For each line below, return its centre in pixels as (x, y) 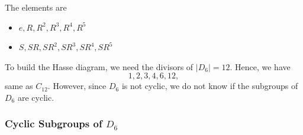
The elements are (36, 7)
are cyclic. (36, 97)
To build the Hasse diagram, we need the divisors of (99, 66)
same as (19, 86)
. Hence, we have (260, 66)
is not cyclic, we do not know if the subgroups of (210, 86)
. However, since (77, 86)
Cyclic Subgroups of (54, 124)
